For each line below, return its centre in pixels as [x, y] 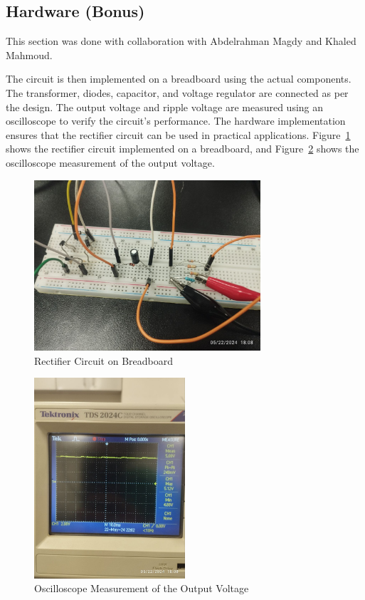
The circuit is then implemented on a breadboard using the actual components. [179, 79]
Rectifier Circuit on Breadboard [104, 360]
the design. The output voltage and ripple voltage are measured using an [165, 107]
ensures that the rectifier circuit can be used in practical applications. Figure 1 [178, 134]
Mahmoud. [29, 55]
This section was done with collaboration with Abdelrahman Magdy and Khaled [181, 41]
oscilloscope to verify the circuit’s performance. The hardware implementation [176, 121]
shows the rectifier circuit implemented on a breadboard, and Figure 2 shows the [182, 149]
